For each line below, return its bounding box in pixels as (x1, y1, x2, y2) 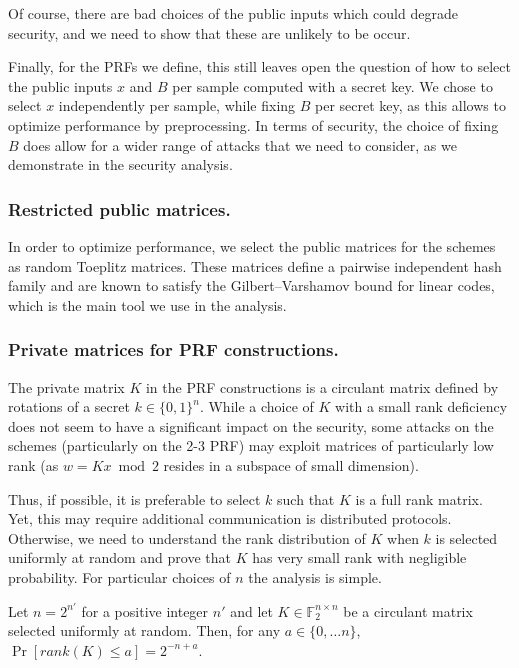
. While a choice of (199, 396, 314, 417)
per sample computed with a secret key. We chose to (172, 75, 493, 96)
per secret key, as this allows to (315, 95, 506, 116)
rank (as (8, 454, 59, 475)
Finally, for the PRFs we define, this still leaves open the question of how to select (8, 56, 511, 77)
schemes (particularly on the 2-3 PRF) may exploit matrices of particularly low (8, 435, 494, 456)
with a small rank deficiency (335, 396, 508, 417)
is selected (435, 527, 498, 548)
